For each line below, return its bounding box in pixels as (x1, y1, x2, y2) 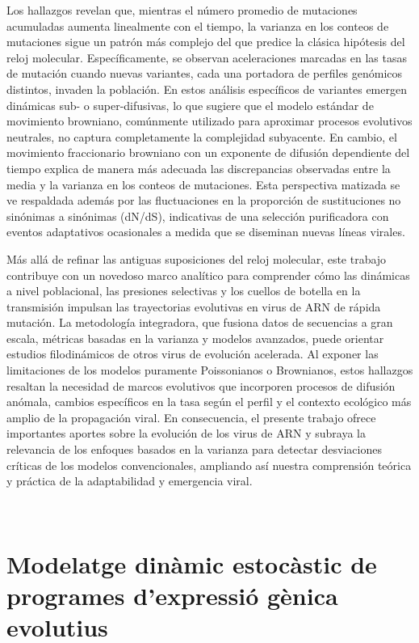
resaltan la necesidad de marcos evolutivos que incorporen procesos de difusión (6, 377, 396, 394)
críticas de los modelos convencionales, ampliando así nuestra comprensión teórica (6, 456, 412, 473)
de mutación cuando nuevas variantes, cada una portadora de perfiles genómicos (6, 65, 403, 82)
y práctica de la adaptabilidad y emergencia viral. (6, 472, 253, 489)
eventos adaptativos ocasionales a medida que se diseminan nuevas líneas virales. (6, 223, 405, 240)
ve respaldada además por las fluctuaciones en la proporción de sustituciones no (6, 192, 401, 209)
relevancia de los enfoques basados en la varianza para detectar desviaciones (6, 441, 382, 458)
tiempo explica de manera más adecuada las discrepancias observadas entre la (6, 159, 391, 176)
